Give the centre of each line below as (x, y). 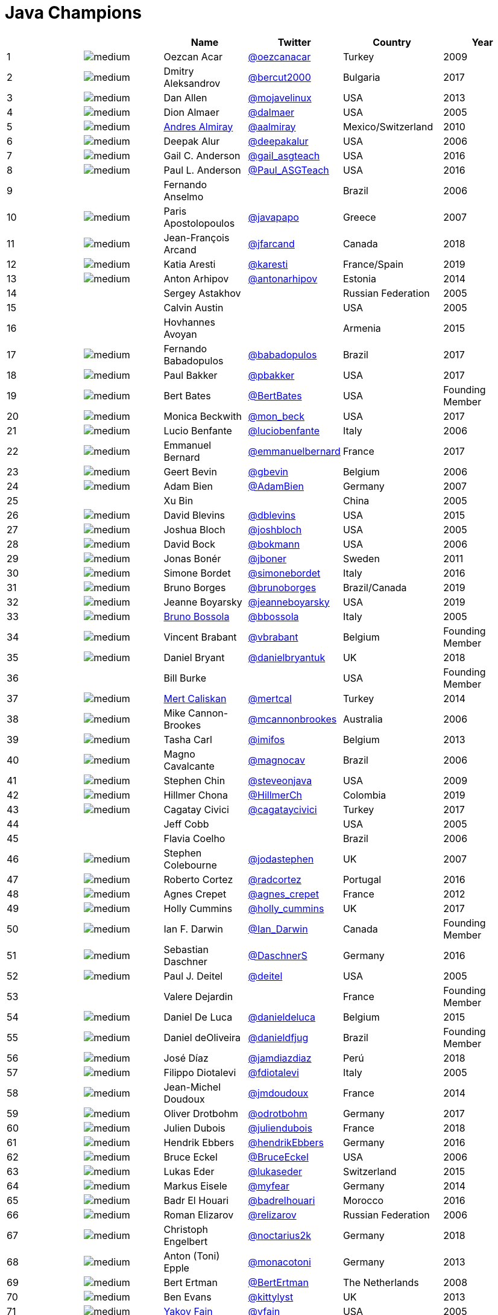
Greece (359, 217)
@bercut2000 (279, 77)
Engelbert (186, 1241)
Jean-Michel (192, 1087)
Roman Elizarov (199, 1215)
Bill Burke (185, 678)
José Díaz (186, 1058)
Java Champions (74, 13)
